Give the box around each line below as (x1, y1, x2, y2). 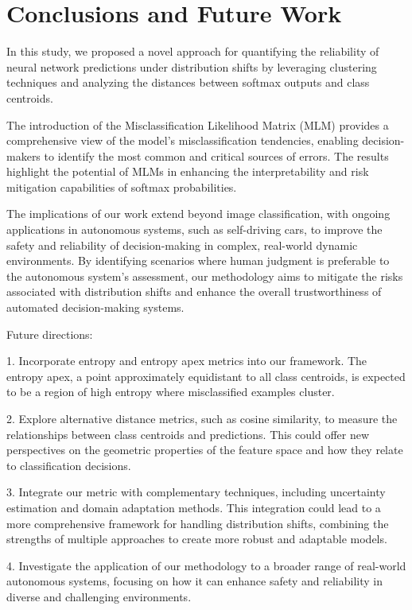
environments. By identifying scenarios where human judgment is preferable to (6, 252, 390, 269)
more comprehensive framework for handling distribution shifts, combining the (6, 515, 389, 531)
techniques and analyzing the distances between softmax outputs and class (6, 74, 370, 91)
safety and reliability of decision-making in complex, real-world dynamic (6, 236, 358, 253)
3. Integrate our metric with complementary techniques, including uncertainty (6, 484, 386, 500)
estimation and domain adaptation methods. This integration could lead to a (6, 499, 381, 515)
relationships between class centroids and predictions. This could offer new (6, 425, 370, 442)
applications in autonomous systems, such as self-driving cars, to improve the (6, 221, 383, 238)
